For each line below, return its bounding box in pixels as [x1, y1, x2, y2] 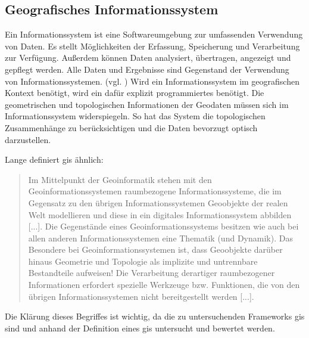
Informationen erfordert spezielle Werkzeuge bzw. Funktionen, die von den [28, 278, 300, 291]
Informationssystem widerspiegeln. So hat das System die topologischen [5, 110, 266, 122]
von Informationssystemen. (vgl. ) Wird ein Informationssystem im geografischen [5, 75, 299, 87]
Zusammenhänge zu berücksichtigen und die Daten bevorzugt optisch [5, 121, 258, 134]
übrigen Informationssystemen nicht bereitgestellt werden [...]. [28, 290, 254, 302]
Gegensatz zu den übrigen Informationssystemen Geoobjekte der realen [28, 196, 288, 209]
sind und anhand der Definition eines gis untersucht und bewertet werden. [5, 321, 275, 334]
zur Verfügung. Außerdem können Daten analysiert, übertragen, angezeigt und [5, 51, 291, 64]
